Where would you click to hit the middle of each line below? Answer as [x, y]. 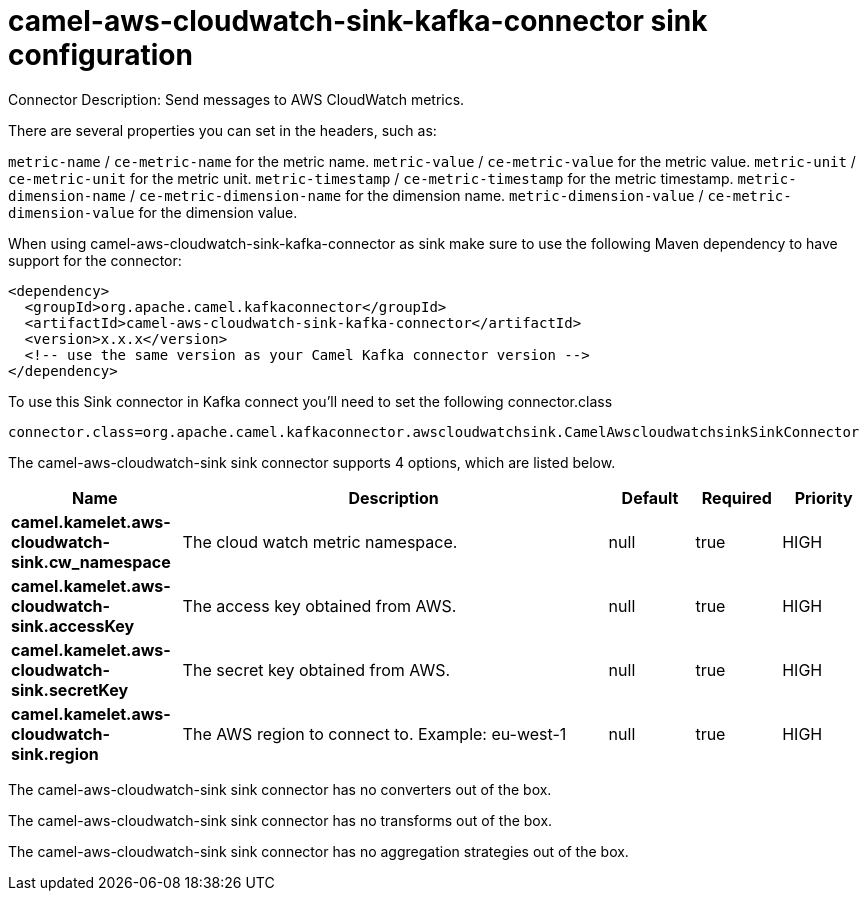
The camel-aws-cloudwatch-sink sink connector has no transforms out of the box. [280, 820]
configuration [100, 55]
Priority [823, 497]
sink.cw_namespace [91, 561]
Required [736, 497]
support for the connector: [95, 260]
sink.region [55, 753]
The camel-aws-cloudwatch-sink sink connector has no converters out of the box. [280, 789]
